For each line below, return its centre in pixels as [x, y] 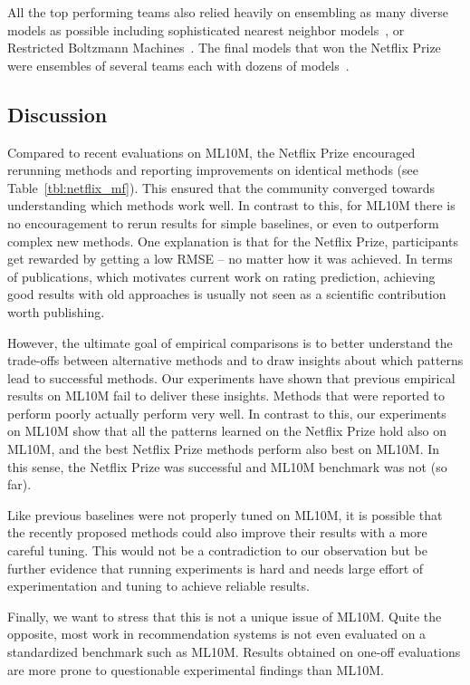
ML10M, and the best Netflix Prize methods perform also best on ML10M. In [224, 449]
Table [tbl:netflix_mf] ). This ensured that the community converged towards [221, 187]
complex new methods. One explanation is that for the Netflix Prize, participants [233, 241]
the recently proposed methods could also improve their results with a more [217, 532]
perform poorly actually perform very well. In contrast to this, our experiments [227, 413]
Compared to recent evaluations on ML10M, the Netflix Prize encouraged [211, 152]
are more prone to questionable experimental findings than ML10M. [196, 669]
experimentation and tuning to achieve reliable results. [158, 586]
